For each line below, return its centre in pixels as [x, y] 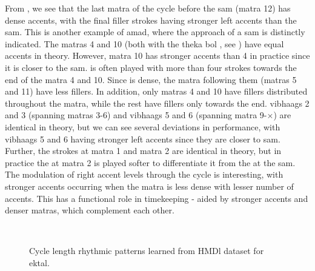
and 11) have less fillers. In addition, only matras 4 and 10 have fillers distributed [156, 91]
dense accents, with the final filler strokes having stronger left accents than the [151, 20]
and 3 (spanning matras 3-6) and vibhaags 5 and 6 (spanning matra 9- [136, 115]
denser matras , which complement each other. [90, 210]
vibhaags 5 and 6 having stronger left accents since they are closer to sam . [143, 139]
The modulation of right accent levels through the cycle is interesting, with [144, 174]
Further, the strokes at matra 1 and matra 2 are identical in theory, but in [143, 151]
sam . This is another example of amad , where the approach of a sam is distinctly [155, 32]
